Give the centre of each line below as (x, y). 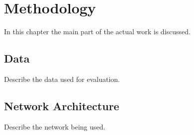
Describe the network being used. (55, 126)
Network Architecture (62, 105)
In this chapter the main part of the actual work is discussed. (97, 32)
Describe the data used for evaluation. (62, 79)
